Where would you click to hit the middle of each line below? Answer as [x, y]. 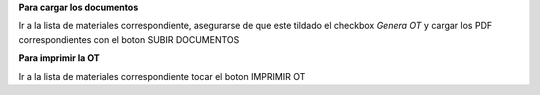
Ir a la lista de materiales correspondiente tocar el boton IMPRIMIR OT [162, 76]
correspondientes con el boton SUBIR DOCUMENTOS [129, 39]
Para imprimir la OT [59, 58]
